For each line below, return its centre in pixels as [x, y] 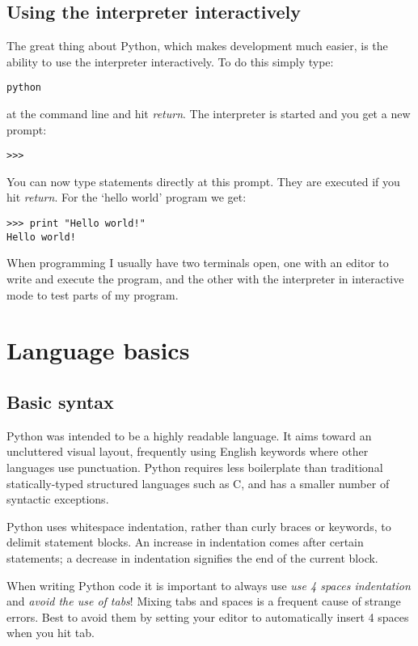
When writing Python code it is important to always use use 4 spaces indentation [209, 585]
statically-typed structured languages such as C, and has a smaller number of [198, 483]
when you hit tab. [51, 633]
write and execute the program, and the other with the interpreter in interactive [205, 278]
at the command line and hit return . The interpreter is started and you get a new [209, 114]
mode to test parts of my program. [93, 294]
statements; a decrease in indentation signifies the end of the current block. [192, 557]
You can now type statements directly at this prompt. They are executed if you [203, 181]
